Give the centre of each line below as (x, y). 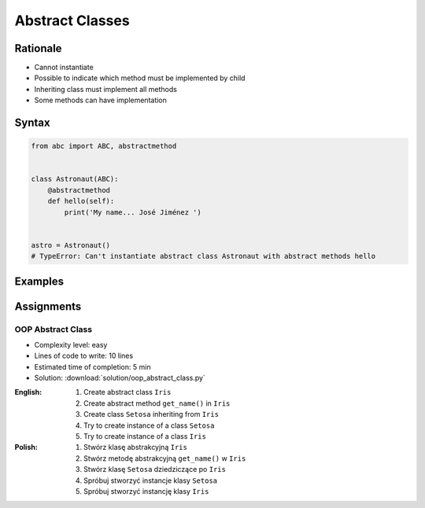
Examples (39, 281)
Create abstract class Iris (128, 392)
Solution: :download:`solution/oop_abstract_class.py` (120, 378)
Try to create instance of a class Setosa (149, 425)
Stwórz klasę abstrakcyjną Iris (136, 447)
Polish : (26, 447)
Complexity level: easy (71, 344)
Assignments (48, 306)
